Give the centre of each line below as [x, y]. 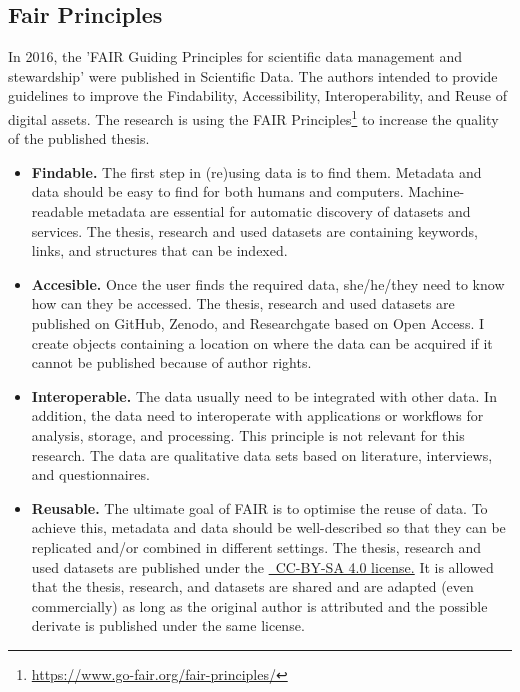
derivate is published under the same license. [168, 625]
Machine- [436, 191]
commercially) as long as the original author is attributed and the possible [259, 605]
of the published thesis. [79, 138]
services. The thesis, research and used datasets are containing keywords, [254, 230]
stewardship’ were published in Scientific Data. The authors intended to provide [253, 75]
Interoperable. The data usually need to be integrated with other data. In [264, 395]
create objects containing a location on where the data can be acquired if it [262, 342]
